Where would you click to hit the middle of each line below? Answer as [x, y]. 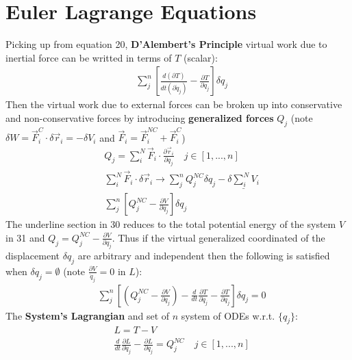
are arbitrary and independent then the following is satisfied [204, 256]
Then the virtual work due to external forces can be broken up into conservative [174, 104]
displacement [33, 256]
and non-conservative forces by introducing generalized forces [140, 117]
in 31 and [25, 237]
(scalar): [201, 57]
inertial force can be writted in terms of [89, 57]
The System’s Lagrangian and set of [88, 315]
